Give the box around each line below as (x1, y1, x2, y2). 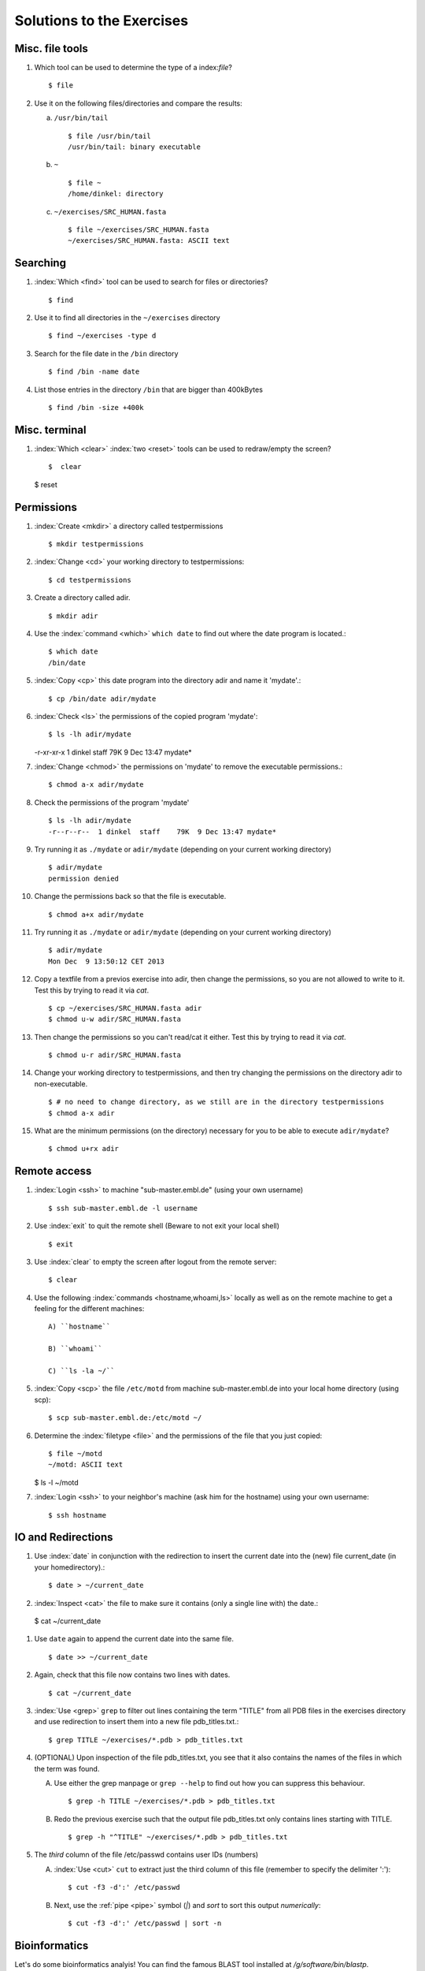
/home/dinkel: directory (68, 189, 164, 199)
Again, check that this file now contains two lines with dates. (34, 1670, 231, 1679)
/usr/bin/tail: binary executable (68, 143, 201, 151)
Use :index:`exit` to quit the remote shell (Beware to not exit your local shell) (34, 1221, 279, 1231)
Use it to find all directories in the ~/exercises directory (34, 313, 220, 322)
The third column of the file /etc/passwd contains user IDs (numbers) (34, 1850, 259, 1860)
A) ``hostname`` (48, 1322, 111, 1332)
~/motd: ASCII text (48, 1460, 124, 1470)
